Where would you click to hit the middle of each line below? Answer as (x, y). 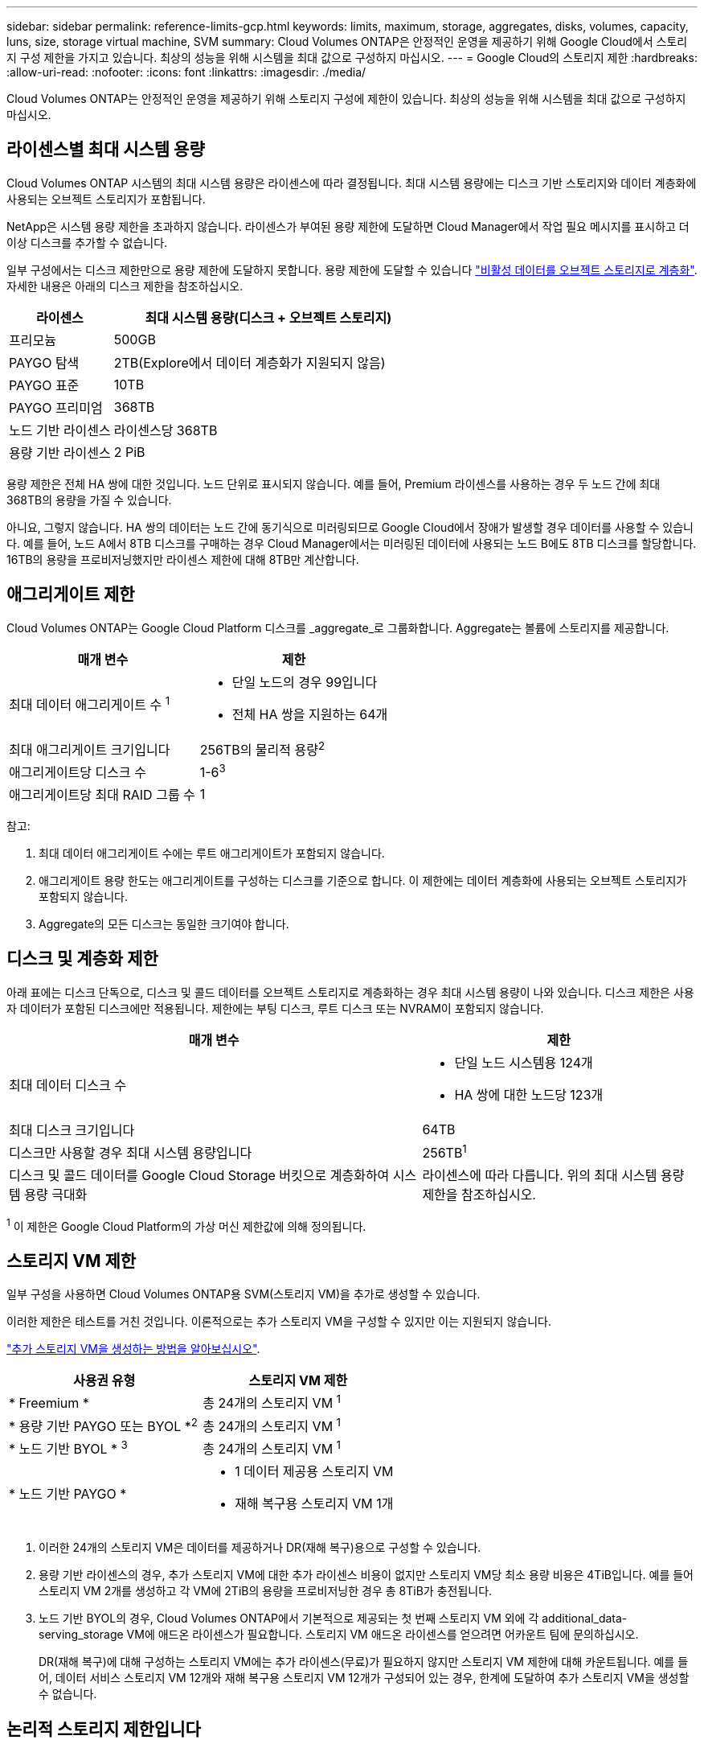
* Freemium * (49, 1403)
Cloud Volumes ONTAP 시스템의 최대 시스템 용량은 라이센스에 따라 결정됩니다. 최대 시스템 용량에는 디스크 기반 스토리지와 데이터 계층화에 (352, 183)
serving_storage (81, 1635)
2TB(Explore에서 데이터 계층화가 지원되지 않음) (250, 362)
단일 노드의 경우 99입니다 (305, 682)
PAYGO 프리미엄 (56, 407)
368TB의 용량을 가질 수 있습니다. (89, 500)
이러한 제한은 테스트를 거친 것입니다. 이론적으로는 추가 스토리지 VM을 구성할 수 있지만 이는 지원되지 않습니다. (279, 1322)
